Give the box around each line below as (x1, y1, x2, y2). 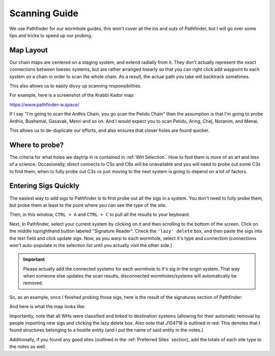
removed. (23, 280, 43, 286)
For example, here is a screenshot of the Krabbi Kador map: (9, 92, 135, 98)
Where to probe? (9, 141, 64, 149)
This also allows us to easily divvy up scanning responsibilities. (9, 83, 142, 89)
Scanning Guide (9, 8, 78, 19)
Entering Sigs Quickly (9, 181, 80, 190)
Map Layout (9, 46, 48, 54)
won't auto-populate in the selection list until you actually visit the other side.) (9, 242, 173, 248)
